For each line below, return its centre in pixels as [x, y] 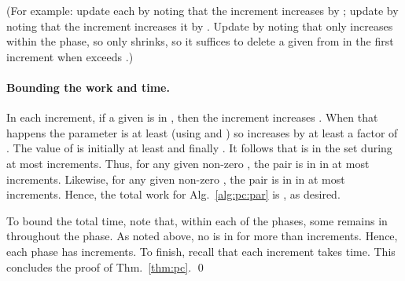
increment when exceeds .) [70, 56]
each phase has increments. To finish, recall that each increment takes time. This [201, 251]
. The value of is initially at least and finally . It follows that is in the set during [199, 148]
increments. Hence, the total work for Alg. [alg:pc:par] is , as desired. [173, 194]
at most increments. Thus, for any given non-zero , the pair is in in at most [188, 163]
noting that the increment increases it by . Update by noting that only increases [200, 26]
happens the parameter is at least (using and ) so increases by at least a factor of [202, 132]
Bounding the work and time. [88, 87]
